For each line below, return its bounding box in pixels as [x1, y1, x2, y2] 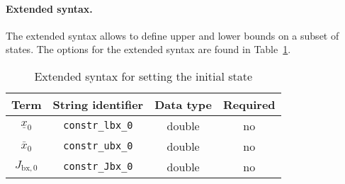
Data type [154, 96, 213, 113]
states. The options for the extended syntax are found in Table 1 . [6, 42, 291, 57]
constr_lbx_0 [63, 120, 133, 132]
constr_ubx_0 [63, 140, 133, 152]
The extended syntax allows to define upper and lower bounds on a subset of [6, 28, 339, 42]
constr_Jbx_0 [63, 161, 133, 173]
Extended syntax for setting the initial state [34, 67, 253, 84]
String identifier [52, 96, 144, 113]
